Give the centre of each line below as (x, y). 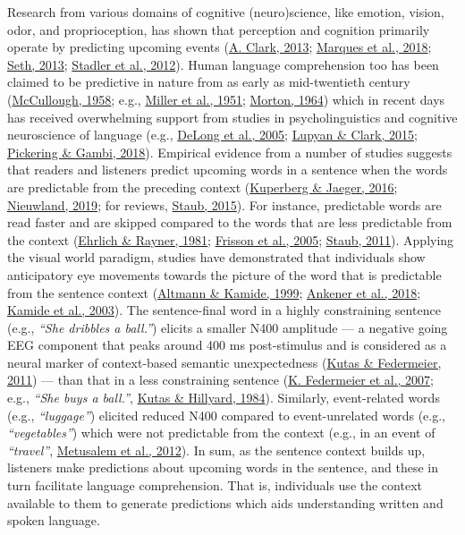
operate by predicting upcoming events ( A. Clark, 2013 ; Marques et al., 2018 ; (220, 47)
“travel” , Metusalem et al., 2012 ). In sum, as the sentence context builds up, (216, 450)
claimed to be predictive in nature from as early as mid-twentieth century (209, 82)
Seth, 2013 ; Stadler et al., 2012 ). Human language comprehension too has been (223, 64)
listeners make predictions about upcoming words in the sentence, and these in (223, 467)
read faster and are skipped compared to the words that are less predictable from (230, 222)
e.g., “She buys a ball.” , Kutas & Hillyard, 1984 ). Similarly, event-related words (224, 398)
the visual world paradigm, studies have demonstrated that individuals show (216, 257)
